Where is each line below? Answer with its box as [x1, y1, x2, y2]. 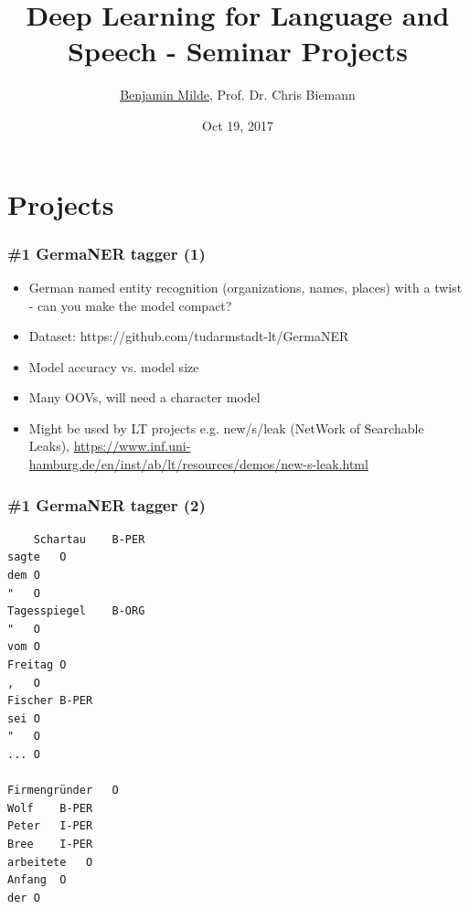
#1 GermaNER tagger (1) [7, 241, 206, 264]
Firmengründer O [7, 784, 119, 797]
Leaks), [28, 436, 70, 455]
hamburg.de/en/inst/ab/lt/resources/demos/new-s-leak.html [28, 454, 368, 474]
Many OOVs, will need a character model [28, 388, 261, 407]
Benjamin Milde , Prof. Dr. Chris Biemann [120, 85, 356, 104]
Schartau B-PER [33, 532, 145, 546]
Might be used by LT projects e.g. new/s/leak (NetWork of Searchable [28, 418, 424, 437]
